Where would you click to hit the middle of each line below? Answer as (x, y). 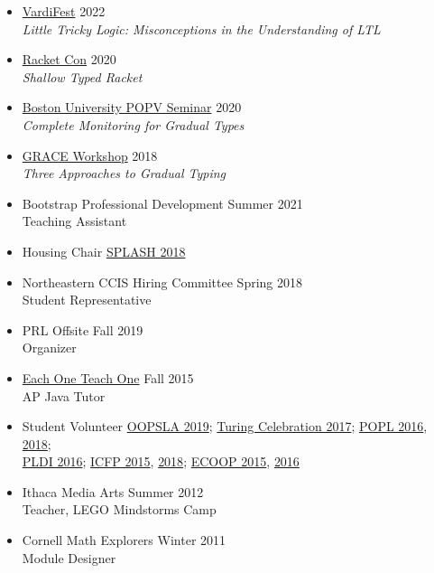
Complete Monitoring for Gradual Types (133, 124)
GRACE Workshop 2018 (90, 155)
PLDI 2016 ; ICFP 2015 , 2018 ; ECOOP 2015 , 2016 (161, 461)
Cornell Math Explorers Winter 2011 (124, 540)
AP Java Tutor (64, 395)
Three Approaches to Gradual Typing (124, 173)
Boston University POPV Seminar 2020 (132, 107)
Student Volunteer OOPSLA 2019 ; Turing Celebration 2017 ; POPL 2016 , (225, 426)
